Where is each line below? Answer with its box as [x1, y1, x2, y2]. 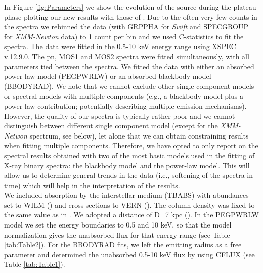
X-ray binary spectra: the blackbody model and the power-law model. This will [4, 160, 250, 170]
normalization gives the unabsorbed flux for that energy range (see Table [4, 229, 230, 240]
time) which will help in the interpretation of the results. [4, 179, 180, 190]
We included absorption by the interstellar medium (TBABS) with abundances [4, 190, 249, 200]
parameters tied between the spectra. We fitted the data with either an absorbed [4, 61, 254, 71]
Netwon [4, 130, 27, 141]
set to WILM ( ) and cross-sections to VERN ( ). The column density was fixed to [4, 199, 255, 210]
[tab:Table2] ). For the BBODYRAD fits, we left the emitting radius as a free [4, 239, 242, 250]
